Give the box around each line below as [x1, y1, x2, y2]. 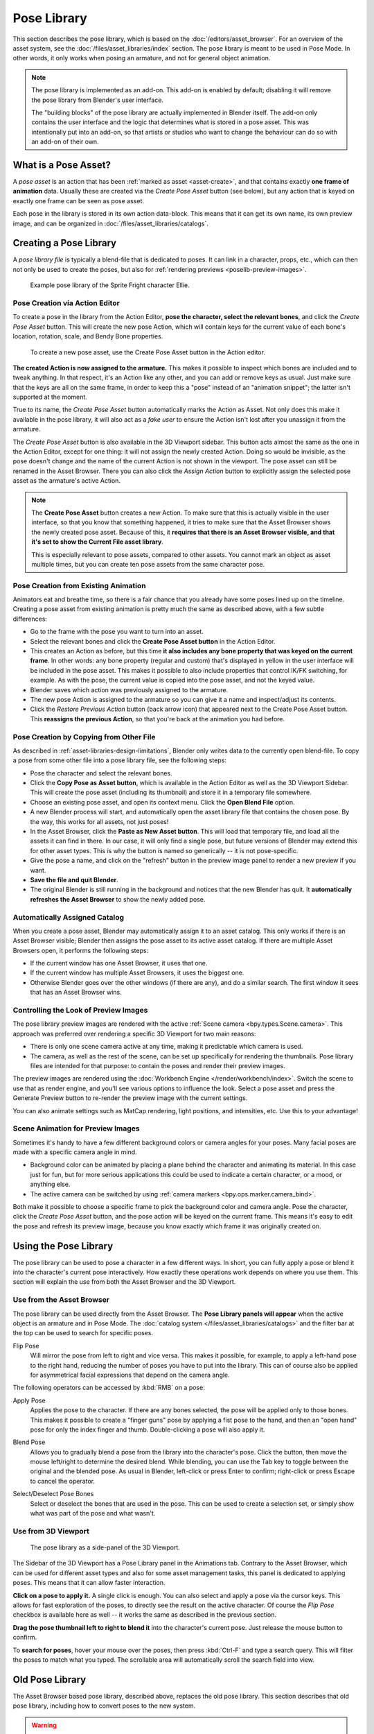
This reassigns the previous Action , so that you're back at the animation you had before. [30, 714, 285, 723]
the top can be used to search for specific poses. [12, 1329, 154, 1337]
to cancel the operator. [30, 1477, 96, 1485]
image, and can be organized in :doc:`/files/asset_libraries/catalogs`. [12, 219, 209, 228]
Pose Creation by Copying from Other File [12, 732, 156, 741]
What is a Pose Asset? [12, 159, 111, 171]
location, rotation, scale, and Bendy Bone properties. [12, 332, 163, 341]
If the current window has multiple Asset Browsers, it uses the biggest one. [30, 968, 244, 977]
